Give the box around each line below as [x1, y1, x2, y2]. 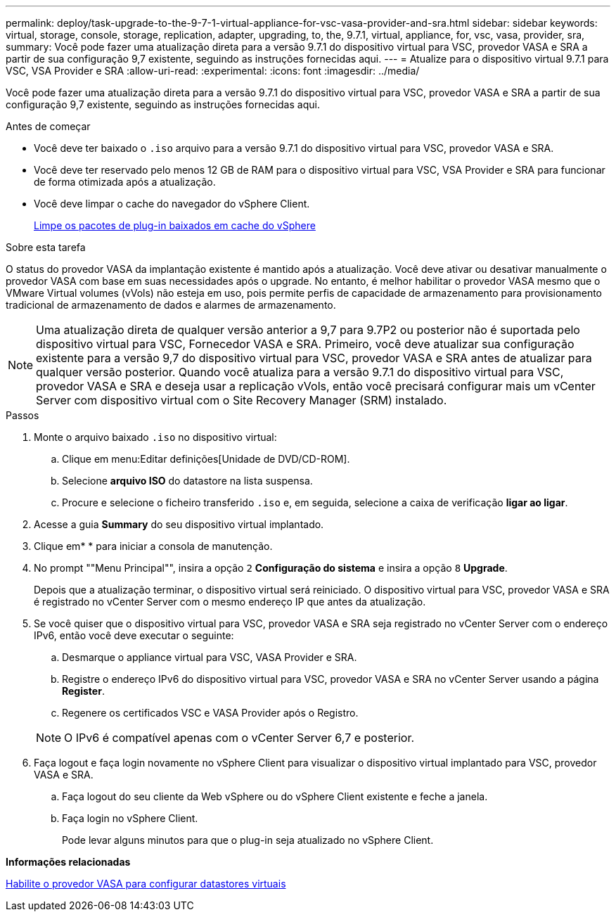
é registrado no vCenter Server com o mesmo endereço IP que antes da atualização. [34, 596, 426, 608]
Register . [62, 685, 105, 697]
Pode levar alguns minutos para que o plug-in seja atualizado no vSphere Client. [62, 834, 434, 846]
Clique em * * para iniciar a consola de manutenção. [34, 540, 273, 552]
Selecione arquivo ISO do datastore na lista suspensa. [62, 475, 313, 487]
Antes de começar [6, 120, 91, 132]
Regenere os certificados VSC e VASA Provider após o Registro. [62, 707, 359, 719]
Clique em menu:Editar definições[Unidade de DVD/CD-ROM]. [62, 453, 350, 465]
